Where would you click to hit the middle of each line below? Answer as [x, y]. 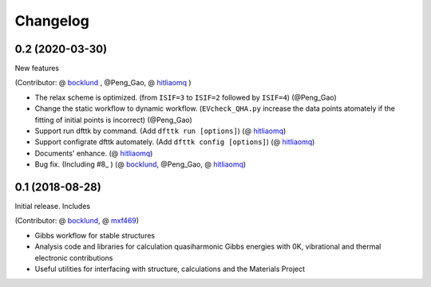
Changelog [52, 21]
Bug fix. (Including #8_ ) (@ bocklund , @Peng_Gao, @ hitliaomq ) [140, 164]
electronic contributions [74, 258]
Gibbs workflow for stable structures [95, 235]
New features [37, 69]
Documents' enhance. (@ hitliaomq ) [94, 153]
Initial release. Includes [53, 206]
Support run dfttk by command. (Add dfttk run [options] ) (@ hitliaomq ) [160, 131]
